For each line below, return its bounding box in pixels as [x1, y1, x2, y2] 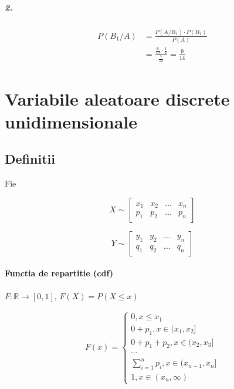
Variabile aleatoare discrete [5, 86, 230, 110]
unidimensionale [5, 109, 137, 133]
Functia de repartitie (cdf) [5, 267, 114, 279]
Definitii [5, 150, 55, 168]
